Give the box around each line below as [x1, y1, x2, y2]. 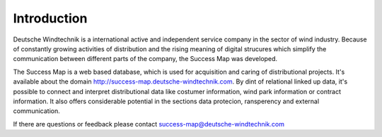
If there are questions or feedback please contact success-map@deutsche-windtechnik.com [13, 119, 284, 128]
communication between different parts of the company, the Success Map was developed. [13, 55, 278, 63]
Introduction [13, 11, 88, 26]
